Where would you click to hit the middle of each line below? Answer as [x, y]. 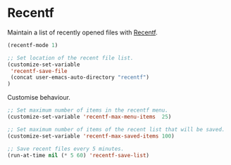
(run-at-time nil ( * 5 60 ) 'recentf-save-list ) [79, 155]
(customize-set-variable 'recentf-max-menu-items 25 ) [89, 117]
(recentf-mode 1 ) [33, 45]
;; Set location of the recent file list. [70, 58]
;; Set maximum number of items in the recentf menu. [88, 110]
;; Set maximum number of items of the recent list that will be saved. [116, 129]
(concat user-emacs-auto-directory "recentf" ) [80, 78]
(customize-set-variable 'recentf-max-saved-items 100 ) [91, 136]
